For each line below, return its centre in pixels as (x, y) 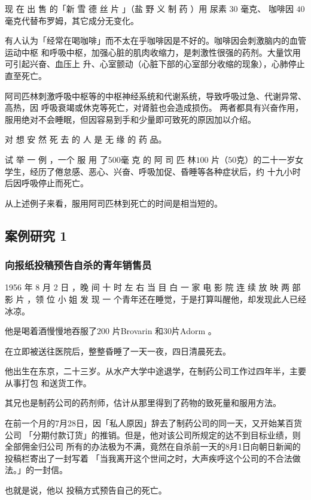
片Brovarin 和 (138, 331)
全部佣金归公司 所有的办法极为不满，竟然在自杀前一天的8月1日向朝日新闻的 (153, 446)
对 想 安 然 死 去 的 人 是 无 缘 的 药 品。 (86, 139)
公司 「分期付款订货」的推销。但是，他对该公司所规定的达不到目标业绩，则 (153, 434)
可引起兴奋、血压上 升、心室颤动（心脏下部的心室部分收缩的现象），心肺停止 (155, 64)
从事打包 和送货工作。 (48, 382)
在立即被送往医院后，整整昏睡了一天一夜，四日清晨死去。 (118, 351)
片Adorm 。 (194, 331)
